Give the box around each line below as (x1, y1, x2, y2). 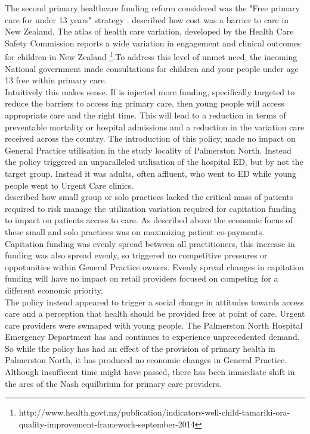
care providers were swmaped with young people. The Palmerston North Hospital (5, 319, 303, 331)
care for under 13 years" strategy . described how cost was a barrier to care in (5, 13, 289, 26)
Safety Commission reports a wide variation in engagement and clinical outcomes (5, 36, 301, 49)
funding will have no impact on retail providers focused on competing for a (5, 272, 278, 285)
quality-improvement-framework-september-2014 (18, 417, 195, 430)
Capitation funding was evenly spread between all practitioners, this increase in (5, 237, 295, 249)
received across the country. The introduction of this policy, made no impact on (5, 132, 296, 145)
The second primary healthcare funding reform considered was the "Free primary (5, 2, 300, 14)
